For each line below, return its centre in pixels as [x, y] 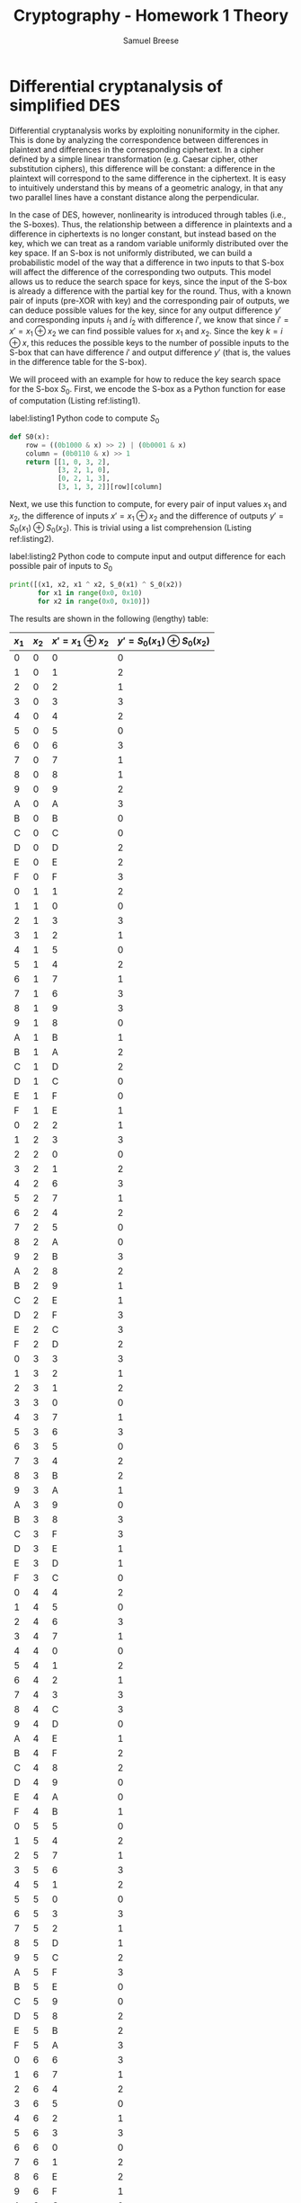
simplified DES [65, 105]
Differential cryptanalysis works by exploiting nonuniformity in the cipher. [145, 130]
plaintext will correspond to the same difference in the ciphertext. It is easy [148, 178]
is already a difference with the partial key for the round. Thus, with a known [150, 291]
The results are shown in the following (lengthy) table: [109, 618]
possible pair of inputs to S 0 [61, 567]
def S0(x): [30, 437]
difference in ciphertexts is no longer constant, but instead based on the [143, 234]
